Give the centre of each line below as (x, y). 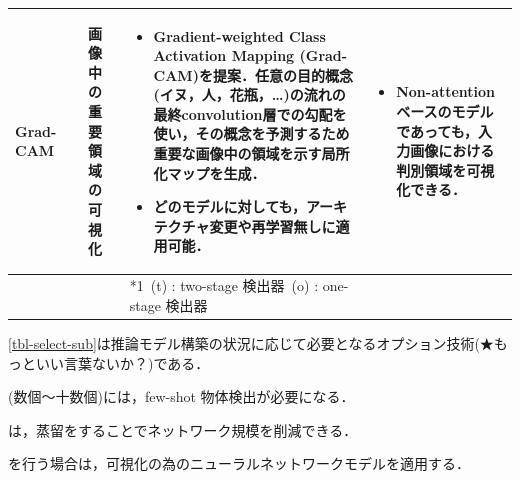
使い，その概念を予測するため (251, 133)
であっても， (437, 130)
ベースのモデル (445, 111)
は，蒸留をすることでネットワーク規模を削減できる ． (183, 429)
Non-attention (446, 91)
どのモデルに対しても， (229, 206)
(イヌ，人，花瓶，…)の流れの (249, 94)
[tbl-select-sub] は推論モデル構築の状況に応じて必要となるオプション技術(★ (251, 342)
